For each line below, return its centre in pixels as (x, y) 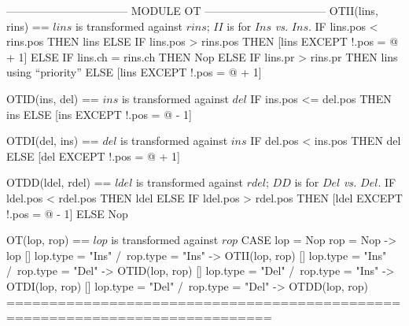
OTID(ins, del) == (53, 98)
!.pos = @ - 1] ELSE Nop (67, 213)
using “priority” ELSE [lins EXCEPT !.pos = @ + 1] (134, 72)
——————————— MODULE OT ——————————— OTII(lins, (192, 10)
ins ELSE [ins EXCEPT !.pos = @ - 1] (99, 114)
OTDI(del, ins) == (53, 141)
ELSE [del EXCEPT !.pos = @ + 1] (93, 156)
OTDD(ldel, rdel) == (59, 182)
